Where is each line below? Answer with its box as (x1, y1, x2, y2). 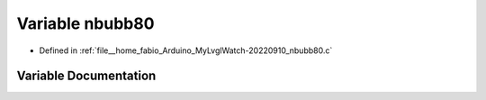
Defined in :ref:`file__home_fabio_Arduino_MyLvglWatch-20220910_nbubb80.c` (39, 45, 333, 56)
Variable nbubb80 (16, 14, 155, 33)
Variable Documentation (16, 68, 157, 84)
